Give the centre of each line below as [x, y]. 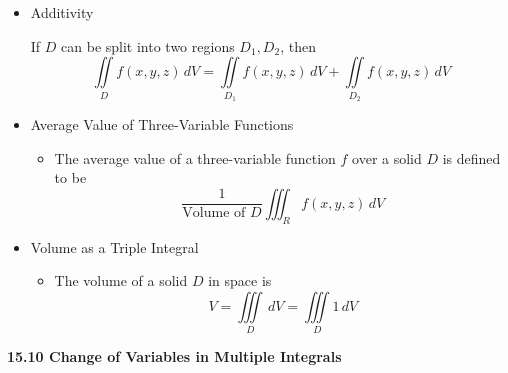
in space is [240, 280]
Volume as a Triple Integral [114, 246]
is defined [471, 157]
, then [298, 45]
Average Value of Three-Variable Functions [162, 123]
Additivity [62, 12]
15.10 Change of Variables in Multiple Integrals [174, 356]
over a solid [387, 157]
